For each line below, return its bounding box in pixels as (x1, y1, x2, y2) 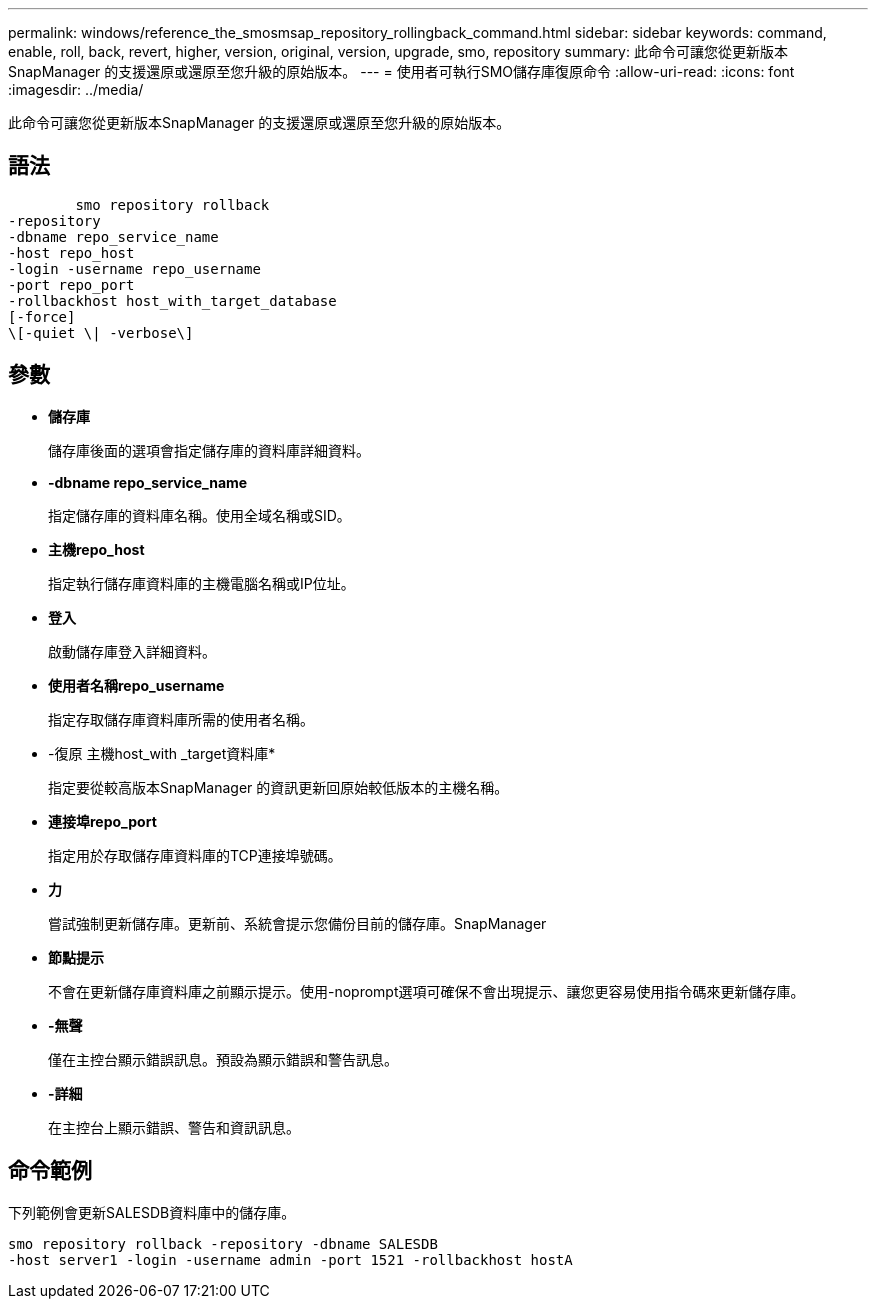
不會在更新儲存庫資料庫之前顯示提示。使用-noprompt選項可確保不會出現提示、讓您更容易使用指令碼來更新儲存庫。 (48, 982, 805, 1000)
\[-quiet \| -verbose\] (8, 324, 194, 341)
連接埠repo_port (48, 812, 157, 830)
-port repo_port (8, 276, 135, 293)
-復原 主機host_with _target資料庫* (48, 744, 276, 762)
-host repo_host (8, 244, 135, 261)
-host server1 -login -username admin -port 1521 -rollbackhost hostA (8, 1251, 573, 1268)
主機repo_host (48, 540, 145, 558)
